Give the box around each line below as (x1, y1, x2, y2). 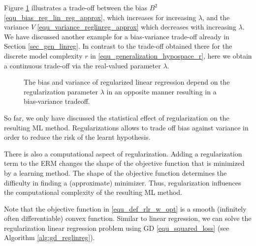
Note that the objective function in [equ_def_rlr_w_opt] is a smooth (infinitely (4, 203, 247, 214)
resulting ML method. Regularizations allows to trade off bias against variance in (4, 122, 249, 132)
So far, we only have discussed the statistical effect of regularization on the (4, 112, 229, 123)
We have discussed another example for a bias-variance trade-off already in (4, 31, 229, 41)
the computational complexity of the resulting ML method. (4, 187, 182, 197)
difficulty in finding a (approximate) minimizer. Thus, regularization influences (4, 177, 241, 187)
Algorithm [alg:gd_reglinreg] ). (4, 232, 95, 243)
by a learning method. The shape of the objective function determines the (4, 167, 227, 178)
